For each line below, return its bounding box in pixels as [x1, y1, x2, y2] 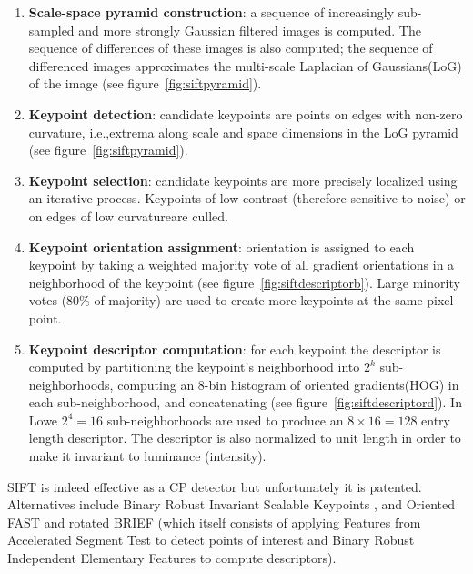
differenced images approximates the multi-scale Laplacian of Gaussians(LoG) [28, 56, 462, 75]
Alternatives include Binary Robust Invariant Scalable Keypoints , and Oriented [7, 495, 456, 514]
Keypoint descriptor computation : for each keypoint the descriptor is [28, 339, 441, 358]
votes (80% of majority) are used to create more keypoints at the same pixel [28, 291, 454, 310]
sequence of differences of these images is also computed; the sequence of [28, 38, 433, 57]
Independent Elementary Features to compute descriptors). [7, 548, 337, 568]
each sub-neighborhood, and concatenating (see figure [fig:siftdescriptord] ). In [28, 393, 462, 412]
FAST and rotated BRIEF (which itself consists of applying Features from [7, 512, 421, 531]
